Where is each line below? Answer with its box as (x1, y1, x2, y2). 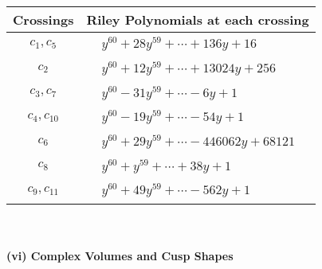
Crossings (13, 10, 74, 29)
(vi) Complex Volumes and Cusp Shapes (6, 247, 234, 263)
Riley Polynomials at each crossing (86, 10, 309, 29)
